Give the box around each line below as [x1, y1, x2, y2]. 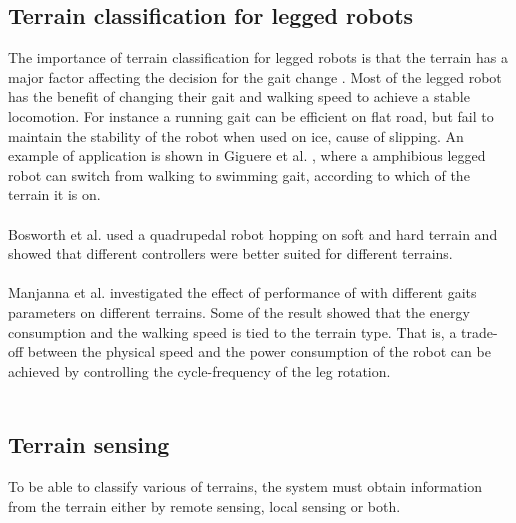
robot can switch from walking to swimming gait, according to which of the [8, 164, 470, 185]
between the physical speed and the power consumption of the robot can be [27, 341, 491, 362]
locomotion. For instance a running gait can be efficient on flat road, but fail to [8, 105, 494, 126]
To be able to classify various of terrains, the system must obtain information [8, 476, 482, 497]
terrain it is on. [8, 184, 101, 205]
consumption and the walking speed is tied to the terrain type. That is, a [8, 321, 457, 342]
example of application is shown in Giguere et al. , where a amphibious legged [8, 145, 486, 166]
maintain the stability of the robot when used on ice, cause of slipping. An [8, 125, 464, 146]
